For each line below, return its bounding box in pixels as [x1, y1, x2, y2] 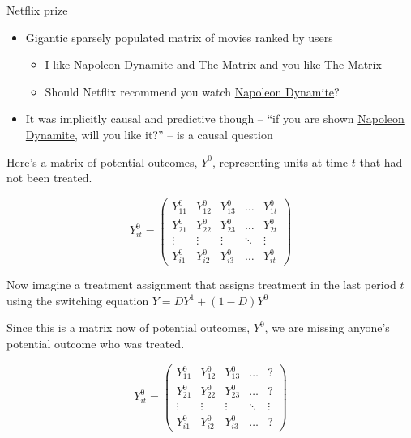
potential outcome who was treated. [6, 334, 185, 351]
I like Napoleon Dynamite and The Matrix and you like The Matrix [45, 56, 382, 73]
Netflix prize [6, 2, 68, 18]
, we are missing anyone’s [264, 319, 390, 336]
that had [359, 153, 403, 170]
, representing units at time [212, 153, 349, 170]
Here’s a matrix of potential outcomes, [6, 153, 198, 170]
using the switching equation [6, 291, 149, 308]
